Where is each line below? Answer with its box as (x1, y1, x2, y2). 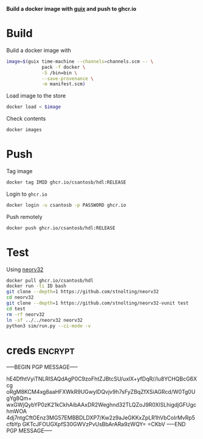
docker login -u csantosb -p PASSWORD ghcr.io (6, 202, 126, 208)
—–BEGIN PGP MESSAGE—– (6, 363, 78, 371)
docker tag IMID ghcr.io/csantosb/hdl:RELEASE (6, 179, 126, 185)
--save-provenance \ (41, 76, 94, 82)
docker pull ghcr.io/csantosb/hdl (6, 277, 94, 284)
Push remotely (6, 213, 43, 220)
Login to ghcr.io (6, 190, 47, 198)
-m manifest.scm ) (41, 81, 86, 87)
